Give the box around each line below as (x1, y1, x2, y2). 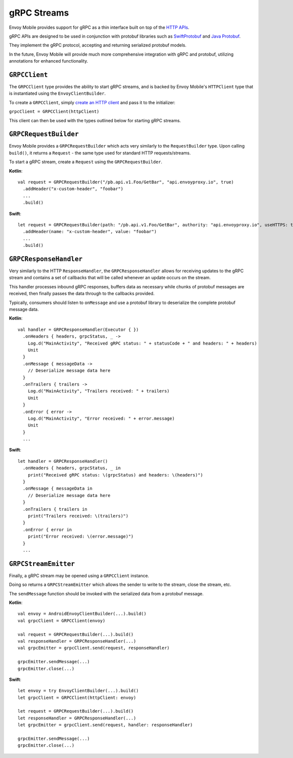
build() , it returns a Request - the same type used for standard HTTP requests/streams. (9, 150, 191, 156)
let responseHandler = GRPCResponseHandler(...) (18, 715, 136, 721)
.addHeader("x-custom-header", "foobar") (22, 186, 124, 192)
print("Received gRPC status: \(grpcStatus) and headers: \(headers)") (27, 472, 203, 477)
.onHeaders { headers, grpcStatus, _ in (22, 465, 121, 471)
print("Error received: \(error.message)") (27, 534, 134, 540)
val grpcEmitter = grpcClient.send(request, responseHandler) (18, 645, 170, 651)
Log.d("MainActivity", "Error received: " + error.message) (27, 415, 175, 421)
